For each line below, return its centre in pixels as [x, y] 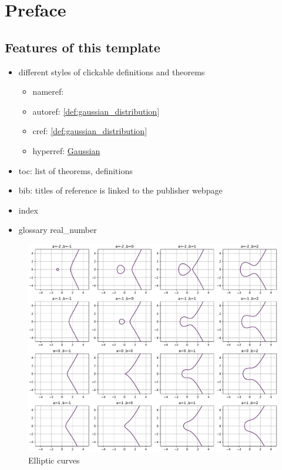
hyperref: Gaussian [66, 150]
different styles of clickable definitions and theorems [112, 71]
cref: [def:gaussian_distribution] [90, 131]
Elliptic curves [54, 460]
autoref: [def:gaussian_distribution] [96, 111]
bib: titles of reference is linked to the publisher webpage [120, 190]
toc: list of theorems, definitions [75, 170]
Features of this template [83, 47]
